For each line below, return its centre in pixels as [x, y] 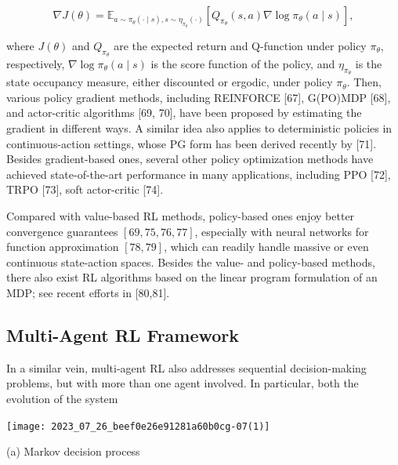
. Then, [364, 82]
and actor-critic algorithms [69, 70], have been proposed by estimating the [184, 113]
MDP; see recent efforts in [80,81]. [88, 292]
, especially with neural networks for [282, 231]
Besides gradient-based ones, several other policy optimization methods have [190, 159]
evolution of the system [62, 398]
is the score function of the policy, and [243, 64]
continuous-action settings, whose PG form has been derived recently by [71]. [192, 143]
